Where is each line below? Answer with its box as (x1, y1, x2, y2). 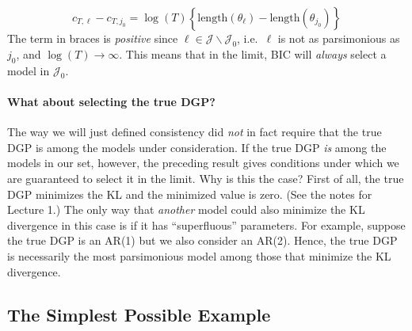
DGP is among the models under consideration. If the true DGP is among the (7, 139, 387, 155)
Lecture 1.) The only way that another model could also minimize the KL (7, 201, 365, 218)
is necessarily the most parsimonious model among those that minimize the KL (7, 247, 391, 264)
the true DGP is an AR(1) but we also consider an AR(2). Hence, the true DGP (7, 232, 398, 249)
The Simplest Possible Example (7, 302, 271, 326)
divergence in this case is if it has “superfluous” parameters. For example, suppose (7, 216, 406, 233)
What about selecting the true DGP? (7, 93, 216, 109)
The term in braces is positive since (7, 30, 178, 46)
